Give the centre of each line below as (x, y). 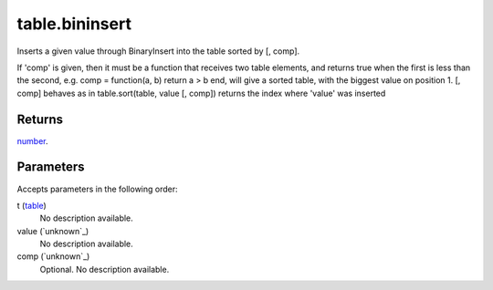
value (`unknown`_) (53, 231)
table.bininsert (74, 24)
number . (32, 140)
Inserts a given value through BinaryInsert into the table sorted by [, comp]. (158, 51)
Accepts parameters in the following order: (97, 189)
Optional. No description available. (105, 269)
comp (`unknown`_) (53, 256)
